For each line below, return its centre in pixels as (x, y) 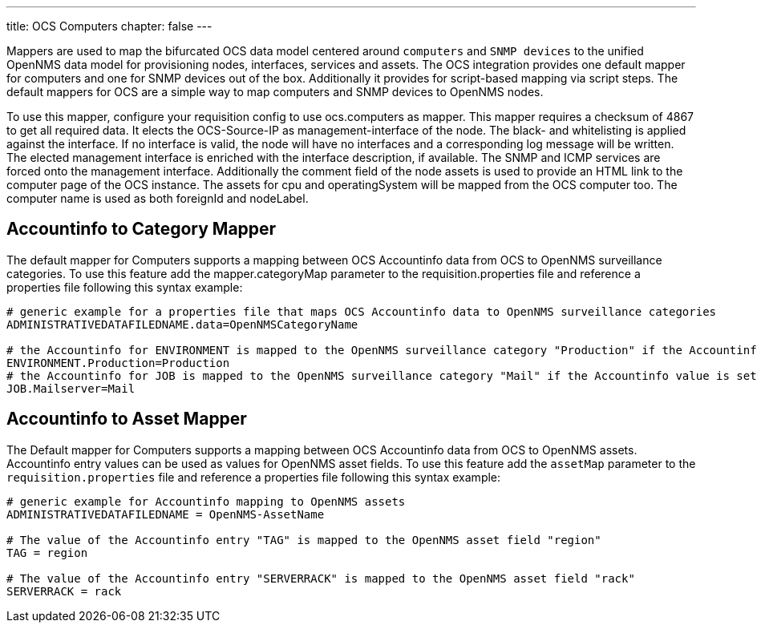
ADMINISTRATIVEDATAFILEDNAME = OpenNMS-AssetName (166, 514)
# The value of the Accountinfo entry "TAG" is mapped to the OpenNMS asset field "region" (304, 540)
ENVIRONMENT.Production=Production (118, 363)
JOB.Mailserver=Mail (71, 388)
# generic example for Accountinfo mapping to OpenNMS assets (206, 501)
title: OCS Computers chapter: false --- (109, 26)
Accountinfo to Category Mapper (142, 229)
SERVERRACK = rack (64, 591)
